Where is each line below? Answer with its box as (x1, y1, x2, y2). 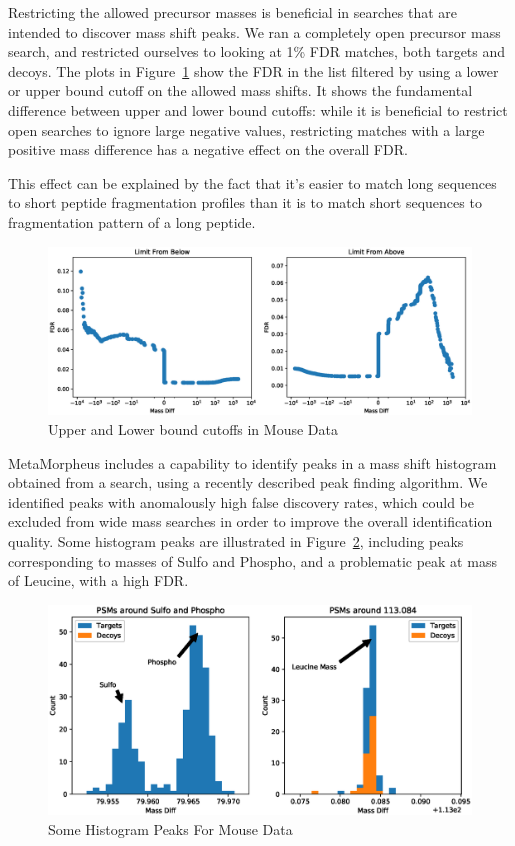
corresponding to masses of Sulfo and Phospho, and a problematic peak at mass (8, 550, 497, 571)
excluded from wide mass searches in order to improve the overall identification (8, 511, 493, 532)
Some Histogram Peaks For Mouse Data (48, 818, 293, 839)
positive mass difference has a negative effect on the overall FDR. (8, 139, 408, 160)
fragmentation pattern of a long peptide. (8, 211, 256, 232)
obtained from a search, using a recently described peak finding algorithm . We (8, 472, 488, 493)
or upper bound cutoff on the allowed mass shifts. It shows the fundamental (8, 80, 473, 101)
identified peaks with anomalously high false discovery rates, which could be (8, 491, 474, 512)
